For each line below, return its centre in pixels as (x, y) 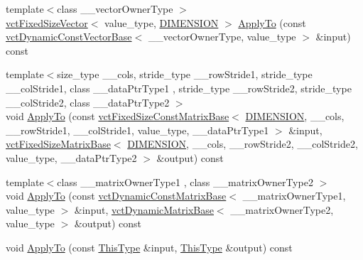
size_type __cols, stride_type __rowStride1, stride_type (185, 74)
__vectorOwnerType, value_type (222, 37)
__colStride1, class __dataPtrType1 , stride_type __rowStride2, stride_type (179, 88)
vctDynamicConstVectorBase (69, 37)
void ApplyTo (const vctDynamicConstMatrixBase (116, 196)
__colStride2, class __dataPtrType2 (88, 102)
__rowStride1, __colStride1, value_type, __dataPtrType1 (137, 130)
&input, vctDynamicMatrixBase (144, 209)
